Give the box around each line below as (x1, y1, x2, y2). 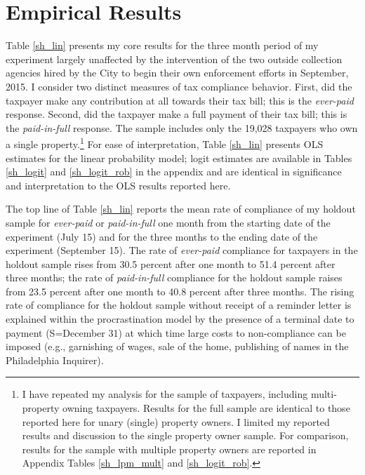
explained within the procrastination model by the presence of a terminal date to (6, 312, 354, 326)
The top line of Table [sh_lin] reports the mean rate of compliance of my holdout (6, 201, 356, 216)
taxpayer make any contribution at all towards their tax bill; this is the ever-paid (6, 93, 354, 107)
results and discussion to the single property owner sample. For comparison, (22, 428, 349, 443)
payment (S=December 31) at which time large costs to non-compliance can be (6, 325, 346, 340)
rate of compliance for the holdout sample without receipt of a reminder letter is (6, 297, 352, 312)
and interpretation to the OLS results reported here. (6, 178, 231, 192)
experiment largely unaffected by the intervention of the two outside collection (6, 51, 343, 66)
